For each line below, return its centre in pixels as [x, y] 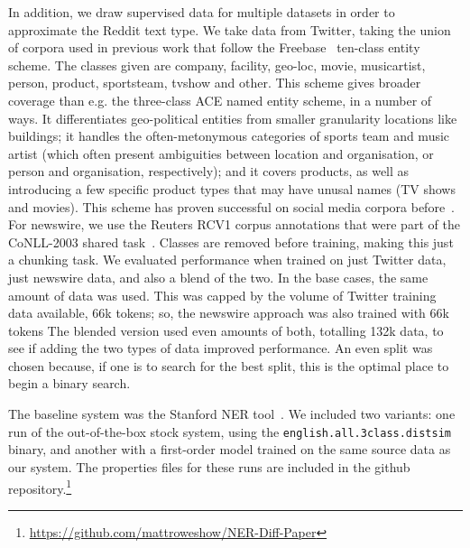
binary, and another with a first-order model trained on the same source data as [230, 449]
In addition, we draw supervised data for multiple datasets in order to [202, 12]
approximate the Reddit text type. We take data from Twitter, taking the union [230, 29]
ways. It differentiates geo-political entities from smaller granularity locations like [233, 118]
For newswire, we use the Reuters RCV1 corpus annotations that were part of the [234, 224]
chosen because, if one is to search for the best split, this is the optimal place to [229, 365]
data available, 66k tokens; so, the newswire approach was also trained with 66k [229, 313]
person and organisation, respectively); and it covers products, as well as [209, 171]
